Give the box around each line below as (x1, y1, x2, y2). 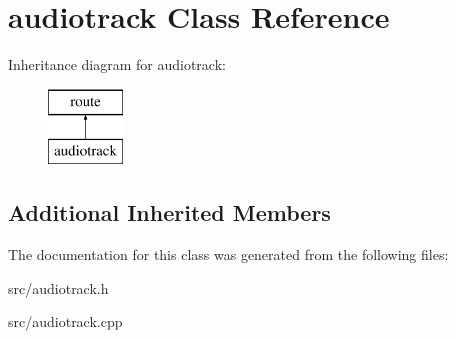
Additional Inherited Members (8, 197, 331, 228)
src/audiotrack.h (8, 277, 109, 298)
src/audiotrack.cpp (8, 311, 123, 332)
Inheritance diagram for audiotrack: (8, 54, 226, 75)
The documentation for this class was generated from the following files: (8, 244, 449, 265)
